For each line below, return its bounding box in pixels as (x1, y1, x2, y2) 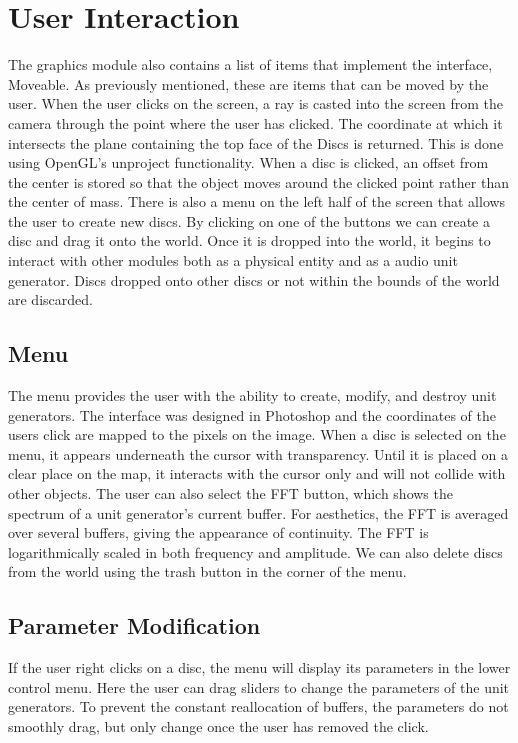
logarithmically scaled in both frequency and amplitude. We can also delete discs (8, 541, 503, 562)
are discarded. (8, 289, 93, 310)
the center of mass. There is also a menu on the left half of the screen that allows (8, 191, 506, 212)
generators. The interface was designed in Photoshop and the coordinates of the (8, 404, 497, 425)
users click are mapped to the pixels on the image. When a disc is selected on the (8, 424, 506, 445)
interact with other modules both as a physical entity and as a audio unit (8, 250, 458, 271)
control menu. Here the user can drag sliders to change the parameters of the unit (8, 676, 510, 697)
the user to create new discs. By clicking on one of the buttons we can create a (8, 210, 490, 231)
